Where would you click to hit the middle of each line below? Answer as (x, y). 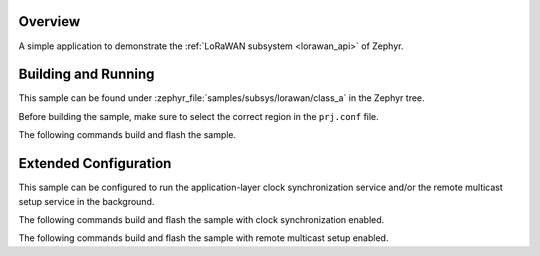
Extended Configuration (95, 163)
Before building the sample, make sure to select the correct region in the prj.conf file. (198, 116)
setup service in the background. (86, 201)
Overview (49, 21)
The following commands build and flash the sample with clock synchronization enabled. (201, 219)
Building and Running (86, 74)
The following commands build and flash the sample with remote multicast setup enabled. (203, 238)
